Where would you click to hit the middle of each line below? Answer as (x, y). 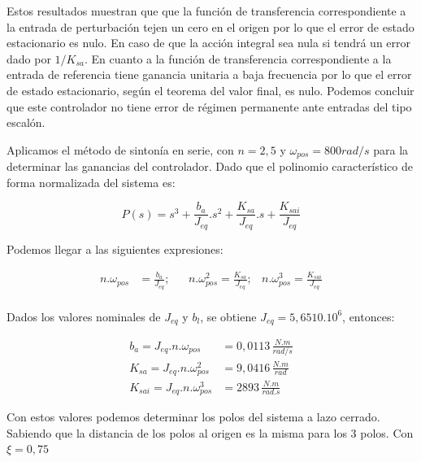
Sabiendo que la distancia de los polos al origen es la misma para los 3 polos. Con (210, 432)
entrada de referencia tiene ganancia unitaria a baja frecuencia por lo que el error (209, 74)
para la (391, 149)
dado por (29, 58)
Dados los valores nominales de (84, 316)
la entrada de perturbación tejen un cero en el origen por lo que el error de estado (210, 26)
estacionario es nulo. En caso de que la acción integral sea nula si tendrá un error (209, 43)
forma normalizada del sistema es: (91, 182)
